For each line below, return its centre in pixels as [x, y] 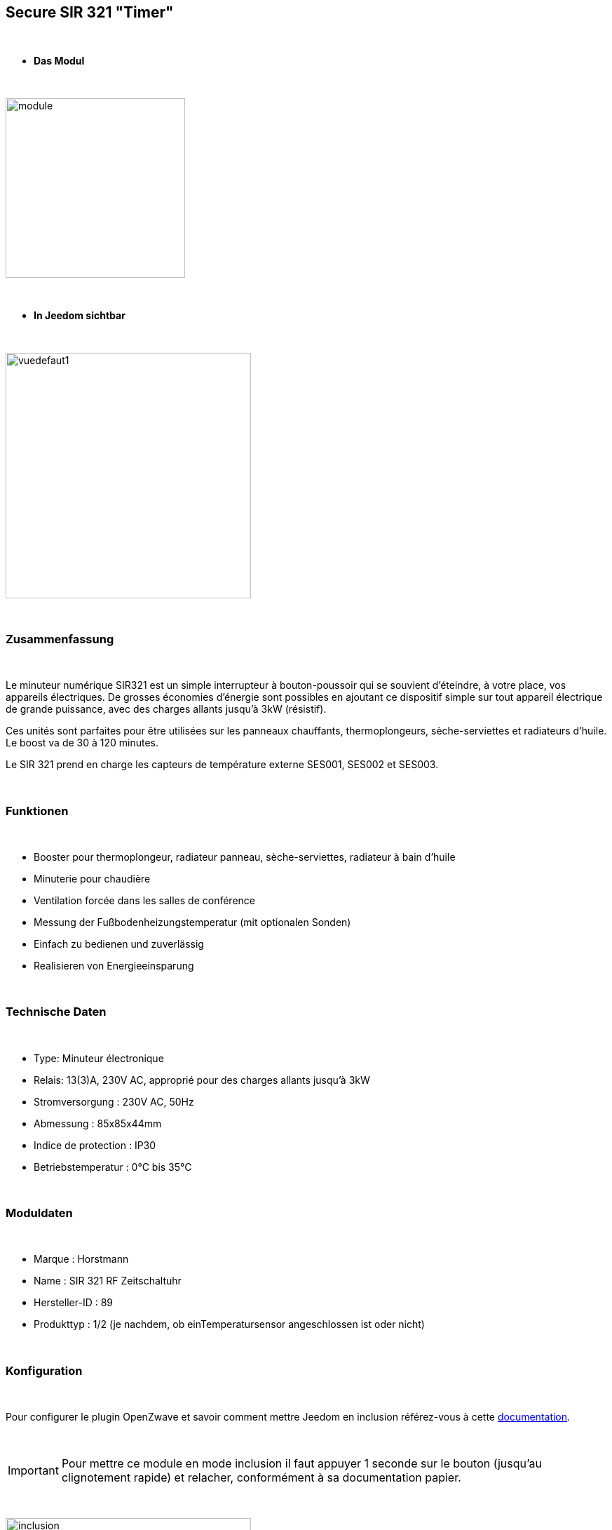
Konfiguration [44, 1370]
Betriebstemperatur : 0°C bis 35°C [113, 1167]
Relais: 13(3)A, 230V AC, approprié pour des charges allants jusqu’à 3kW [202, 1080]
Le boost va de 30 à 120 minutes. [82, 743]
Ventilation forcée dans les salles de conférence [144, 900]
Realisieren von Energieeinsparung [114, 965]
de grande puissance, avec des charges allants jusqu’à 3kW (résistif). [166, 709]
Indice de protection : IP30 [95, 1145]
